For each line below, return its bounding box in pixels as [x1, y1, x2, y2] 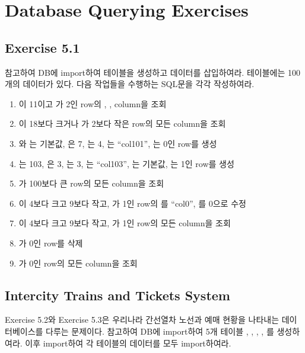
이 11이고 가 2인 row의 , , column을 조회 [18, 97, 167, 110]
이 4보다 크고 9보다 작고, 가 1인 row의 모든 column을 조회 [18, 217, 231, 229]
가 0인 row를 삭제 [18, 236, 83, 249]
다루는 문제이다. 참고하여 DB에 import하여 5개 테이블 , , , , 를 [46, 325, 274, 337]
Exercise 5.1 [5, 38, 80, 56]
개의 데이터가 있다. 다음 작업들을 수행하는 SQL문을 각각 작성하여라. [5, 78, 255, 90]
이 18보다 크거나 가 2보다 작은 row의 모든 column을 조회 [18, 117, 226, 130]
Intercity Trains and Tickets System [5, 285, 230, 304]
